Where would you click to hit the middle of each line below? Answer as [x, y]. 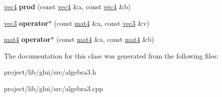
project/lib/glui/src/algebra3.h [50, 72]
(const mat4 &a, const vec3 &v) [102, 23]
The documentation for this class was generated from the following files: [111, 55]
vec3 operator [26, 23]
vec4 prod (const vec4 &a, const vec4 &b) [67, 6]
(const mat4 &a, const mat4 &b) [105, 39]
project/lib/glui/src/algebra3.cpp [54, 88]
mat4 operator [28, 39]
